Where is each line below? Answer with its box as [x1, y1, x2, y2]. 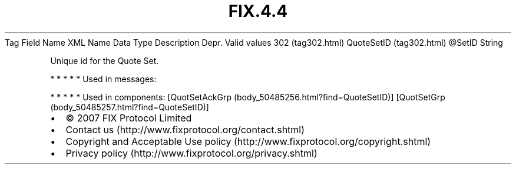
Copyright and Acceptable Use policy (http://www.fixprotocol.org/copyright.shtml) [65, 135, 431, 147]
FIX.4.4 [228, 1, 288, 21]
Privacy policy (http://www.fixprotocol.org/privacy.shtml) [65, 147, 317, 159]
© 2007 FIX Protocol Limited [65, 111, 192, 124]
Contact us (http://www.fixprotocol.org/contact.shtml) [65, 123, 305, 136]
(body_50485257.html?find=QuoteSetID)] [50, 102, 209, 112]
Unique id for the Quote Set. [50, 55, 159, 66]
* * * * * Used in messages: [50, 73, 157, 84]
